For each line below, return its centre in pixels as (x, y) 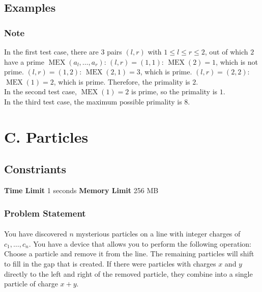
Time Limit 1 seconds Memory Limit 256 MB (81, 190)
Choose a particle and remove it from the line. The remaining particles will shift (129, 254)
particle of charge (31, 284)
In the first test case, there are (51, 51)
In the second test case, (40, 91)
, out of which (226, 51)
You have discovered (36, 234)
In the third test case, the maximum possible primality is (93, 101)
